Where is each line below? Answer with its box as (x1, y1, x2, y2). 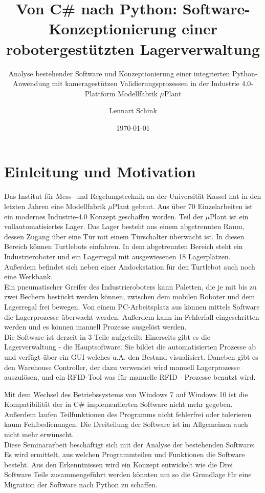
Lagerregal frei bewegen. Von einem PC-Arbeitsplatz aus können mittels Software (4, 301, 260, 312)
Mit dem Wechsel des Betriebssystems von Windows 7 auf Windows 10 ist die (4, 388, 248, 399)
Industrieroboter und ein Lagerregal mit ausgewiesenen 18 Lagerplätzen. (4, 251, 231, 261)
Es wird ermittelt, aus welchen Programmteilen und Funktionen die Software (4, 449, 245, 460)
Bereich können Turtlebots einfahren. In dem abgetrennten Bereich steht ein (4, 241, 243, 252)
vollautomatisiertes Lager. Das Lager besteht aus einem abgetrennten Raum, (4, 221, 245, 232)
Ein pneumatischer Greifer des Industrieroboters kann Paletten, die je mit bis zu (4, 281, 257, 292)
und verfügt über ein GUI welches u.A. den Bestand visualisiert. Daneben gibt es (4, 351, 258, 362)
